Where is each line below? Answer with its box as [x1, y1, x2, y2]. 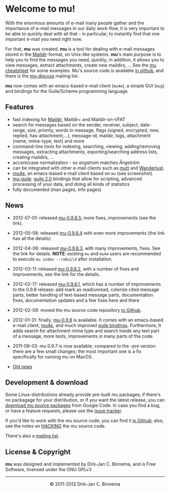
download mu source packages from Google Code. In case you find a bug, [5, 402, 161, 409]
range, [12, 127, 26, 133]
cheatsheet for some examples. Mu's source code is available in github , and [5, 67, 164, 74]
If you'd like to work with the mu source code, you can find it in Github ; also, [5, 417, 164, 424]
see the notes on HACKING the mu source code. [5, 423, 106, 429]
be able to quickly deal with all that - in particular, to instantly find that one [5, 30, 160, 37]
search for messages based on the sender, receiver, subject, [12, 121, 139, 127]
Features [5, 103, 34, 112]
